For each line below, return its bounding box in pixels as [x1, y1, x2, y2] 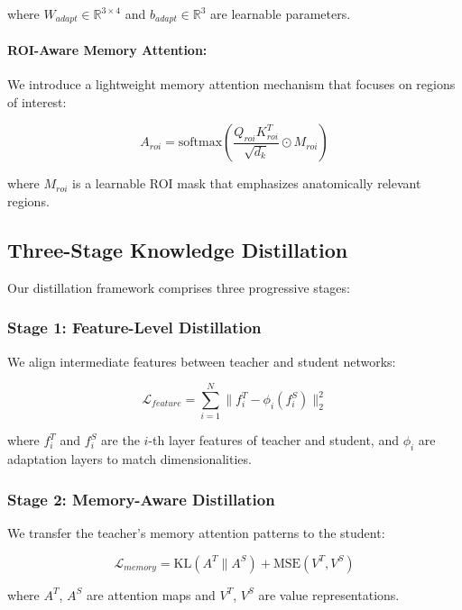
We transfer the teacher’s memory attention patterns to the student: [7, 523, 385, 542]
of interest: [7, 92, 67, 111]
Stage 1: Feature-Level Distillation [7, 316, 262, 339]
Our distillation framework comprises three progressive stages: [7, 278, 350, 296]
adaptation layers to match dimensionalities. [7, 450, 252, 469]
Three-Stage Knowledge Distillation [7, 236, 348, 264]
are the [101, 431, 140, 450]
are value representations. [258, 585, 400, 604]
